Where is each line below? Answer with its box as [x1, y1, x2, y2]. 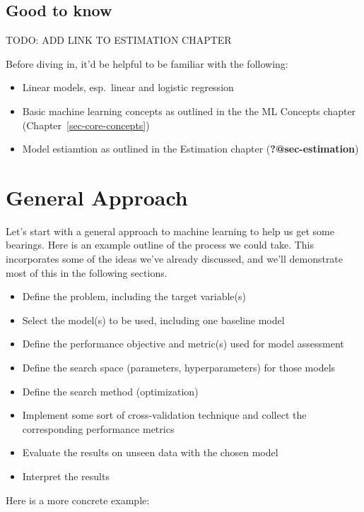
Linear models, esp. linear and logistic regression [22, 80, 234, 95]
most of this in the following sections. [6, 265, 168, 280]
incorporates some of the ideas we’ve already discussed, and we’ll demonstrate [6, 251, 344, 266]
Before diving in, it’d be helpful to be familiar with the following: [6, 56, 288, 71]
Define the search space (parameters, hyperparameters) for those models [22, 360, 336, 375]
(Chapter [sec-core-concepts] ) [22, 117, 150, 132]
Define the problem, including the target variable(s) [22, 289, 246, 304]
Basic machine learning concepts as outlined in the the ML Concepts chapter [22, 103, 356, 118]
